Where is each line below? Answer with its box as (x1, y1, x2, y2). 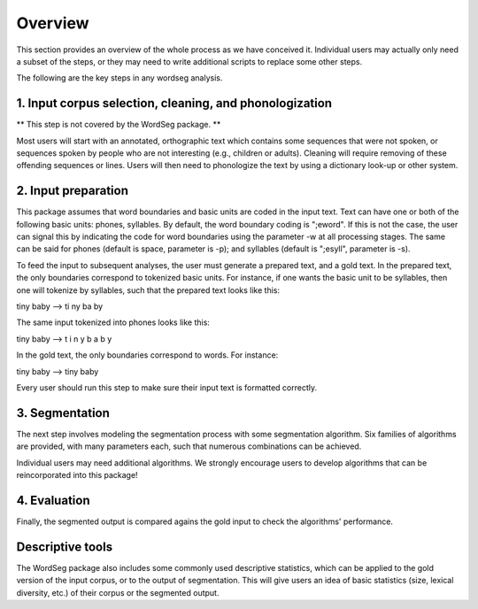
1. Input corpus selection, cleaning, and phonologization (16, 96, 332, 111)
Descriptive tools (16, 539, 113, 554)
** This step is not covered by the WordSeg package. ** (16, 119, 221, 130)
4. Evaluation (16, 492, 90, 508)
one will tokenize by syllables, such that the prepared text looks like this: (16, 284, 281, 296)
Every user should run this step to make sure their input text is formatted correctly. (16, 382, 318, 393)
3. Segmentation (16, 405, 111, 420)
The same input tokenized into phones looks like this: (16, 317, 210, 328)
